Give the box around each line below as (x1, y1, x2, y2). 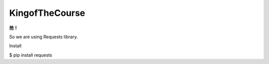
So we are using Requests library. (9, 34, 78, 40)
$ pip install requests (9, 52, 52, 58)
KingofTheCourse (9, 7, 86, 18)
